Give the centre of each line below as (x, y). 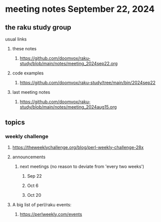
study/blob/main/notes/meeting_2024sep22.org (69, 63)
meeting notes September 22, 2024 (80, 9)
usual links (16, 39)
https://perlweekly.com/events (51, 214)
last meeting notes (31, 92)
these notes (24, 49)
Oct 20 (34, 195)
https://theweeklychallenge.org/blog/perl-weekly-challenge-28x (78, 147)
